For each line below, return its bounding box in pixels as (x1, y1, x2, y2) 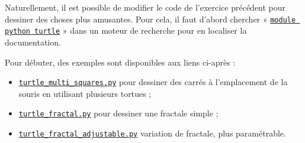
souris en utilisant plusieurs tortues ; (18, 87, 152, 99)
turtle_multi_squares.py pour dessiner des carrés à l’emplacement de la (18, 76, 288, 88)
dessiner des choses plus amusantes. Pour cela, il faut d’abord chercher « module (5, 12, 296, 25)
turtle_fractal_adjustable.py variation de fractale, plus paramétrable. (18, 127, 286, 139)
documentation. (5, 35, 61, 48)
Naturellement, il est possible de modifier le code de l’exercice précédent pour (5, 1, 286, 13)
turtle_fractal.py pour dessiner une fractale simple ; (18, 107, 219, 119)
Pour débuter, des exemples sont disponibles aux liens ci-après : (5, 56, 236, 68)
